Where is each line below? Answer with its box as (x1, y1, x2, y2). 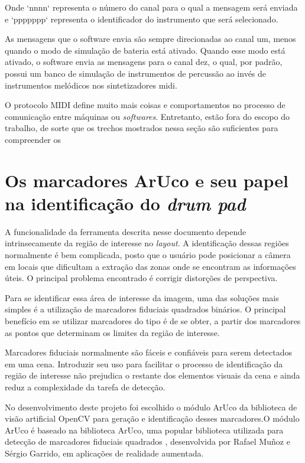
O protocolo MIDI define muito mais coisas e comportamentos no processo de (5, 99, 285, 111)
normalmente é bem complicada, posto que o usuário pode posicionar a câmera (5, 249, 291, 261)
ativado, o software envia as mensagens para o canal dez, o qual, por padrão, (5, 56, 283, 68)
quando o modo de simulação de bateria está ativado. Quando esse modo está (5, 44, 285, 56)
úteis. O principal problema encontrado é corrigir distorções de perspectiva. (5, 272, 278, 284)
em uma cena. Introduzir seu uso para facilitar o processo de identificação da (5, 357, 283, 370)
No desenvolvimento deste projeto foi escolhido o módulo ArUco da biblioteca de (5, 400, 297, 413)
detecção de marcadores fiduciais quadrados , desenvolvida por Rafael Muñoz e (5, 435, 290, 448)
